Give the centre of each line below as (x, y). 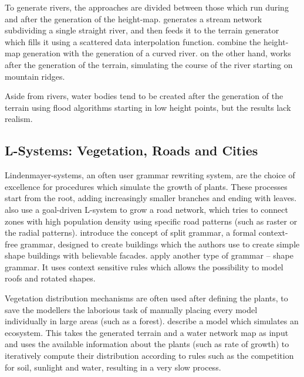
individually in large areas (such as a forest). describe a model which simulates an (152, 321)
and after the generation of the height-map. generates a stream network (134, 18)
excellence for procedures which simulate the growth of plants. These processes (146, 186)
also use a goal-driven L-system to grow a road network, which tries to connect (146, 209)
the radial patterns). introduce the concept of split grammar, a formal (131, 232)
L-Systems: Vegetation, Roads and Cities (131, 150)
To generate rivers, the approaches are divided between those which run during (147, 7)
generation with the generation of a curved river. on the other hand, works (157, 53)
